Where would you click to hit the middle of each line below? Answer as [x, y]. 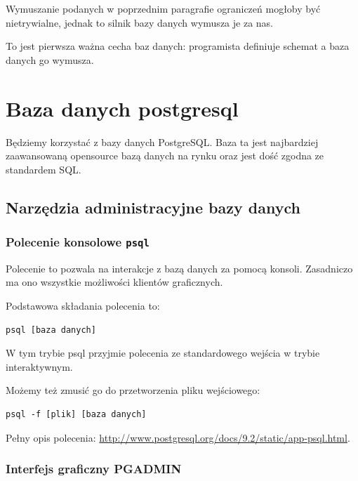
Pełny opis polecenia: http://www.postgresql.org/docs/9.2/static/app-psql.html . [178, 437]
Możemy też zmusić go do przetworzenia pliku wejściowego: [133, 390]
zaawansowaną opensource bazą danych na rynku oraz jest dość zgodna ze [165, 156]
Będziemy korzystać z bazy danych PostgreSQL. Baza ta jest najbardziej [162, 141]
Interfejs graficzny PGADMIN [94, 469]
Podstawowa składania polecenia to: [83, 306]
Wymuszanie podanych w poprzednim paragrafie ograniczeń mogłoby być [163, 8]
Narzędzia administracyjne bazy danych [153, 207]
